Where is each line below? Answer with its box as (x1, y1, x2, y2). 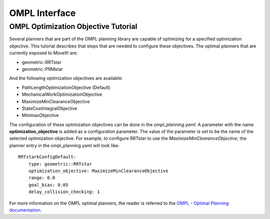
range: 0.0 (28, 175, 55, 181)
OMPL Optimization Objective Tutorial (9, 22, 137, 31)
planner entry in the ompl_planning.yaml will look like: (9, 142, 119, 148)
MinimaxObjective (21, 112, 59, 118)
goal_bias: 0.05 (28, 182, 68, 188)
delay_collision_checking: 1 (28, 189, 100, 195)
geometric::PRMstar (21, 66, 63, 72)
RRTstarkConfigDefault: (18, 154, 76, 160)
